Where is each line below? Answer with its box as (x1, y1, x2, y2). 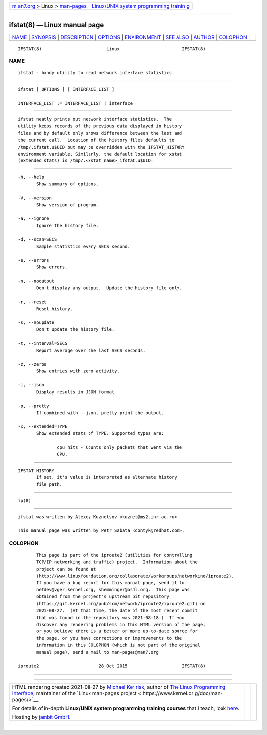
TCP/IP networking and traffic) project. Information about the (36, 559, 198, 565)
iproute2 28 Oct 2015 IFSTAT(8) (18, 663, 206, 669)
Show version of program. (36, 202, 99, 208)
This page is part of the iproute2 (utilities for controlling (36, 552, 193, 558)
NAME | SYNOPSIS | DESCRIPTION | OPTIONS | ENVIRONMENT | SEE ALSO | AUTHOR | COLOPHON (12, 34, 247, 41)
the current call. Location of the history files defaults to (18, 137, 175, 143)
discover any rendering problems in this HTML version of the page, (36, 622, 206, 627)
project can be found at (36, 566, 96, 572)
